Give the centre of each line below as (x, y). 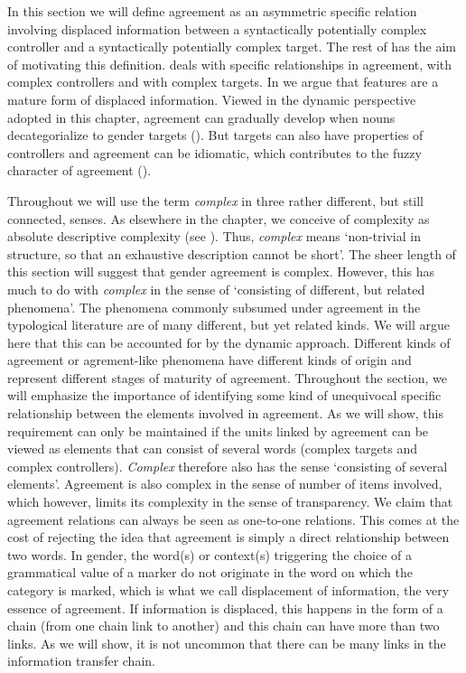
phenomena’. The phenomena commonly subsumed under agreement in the (214, 307)
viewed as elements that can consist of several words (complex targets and (213, 449)
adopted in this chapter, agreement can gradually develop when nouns (201, 117)
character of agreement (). (79, 170)
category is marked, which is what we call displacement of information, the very (228, 590)
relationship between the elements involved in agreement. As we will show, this (226, 413)
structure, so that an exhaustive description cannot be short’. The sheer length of (232, 253)
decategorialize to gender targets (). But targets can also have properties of (215, 135)
